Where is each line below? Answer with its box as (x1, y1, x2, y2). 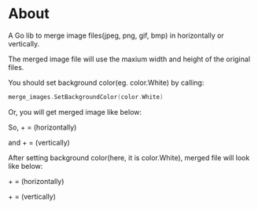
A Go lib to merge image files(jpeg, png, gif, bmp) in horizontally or (8, 31, 224, 40)
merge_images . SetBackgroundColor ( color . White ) (8, 93, 164, 101)
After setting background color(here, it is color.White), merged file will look (8, 152, 250, 162)
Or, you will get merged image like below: (8, 107, 142, 116)
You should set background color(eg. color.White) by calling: (8, 78, 205, 87)
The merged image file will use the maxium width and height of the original (8, 54, 250, 64)
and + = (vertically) (8, 137, 71, 147)
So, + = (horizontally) (8, 123, 77, 132)
